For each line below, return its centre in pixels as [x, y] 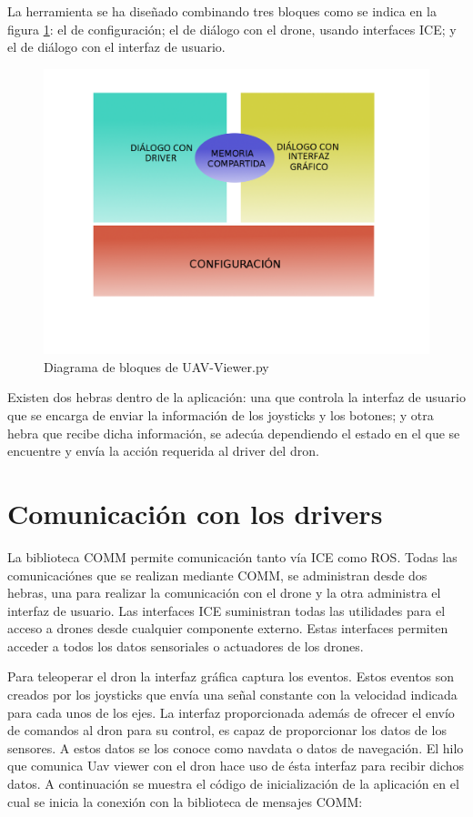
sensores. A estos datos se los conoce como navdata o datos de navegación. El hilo [236, 747]
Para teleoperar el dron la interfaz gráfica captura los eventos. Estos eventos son [231, 676]
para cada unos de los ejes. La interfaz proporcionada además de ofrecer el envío [231, 712]
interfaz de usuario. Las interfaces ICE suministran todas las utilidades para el [226, 610]
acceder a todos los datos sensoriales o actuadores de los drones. [186, 646]
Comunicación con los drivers [195, 513]
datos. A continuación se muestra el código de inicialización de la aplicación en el [233, 784]
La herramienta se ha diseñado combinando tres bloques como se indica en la [222, 11]
